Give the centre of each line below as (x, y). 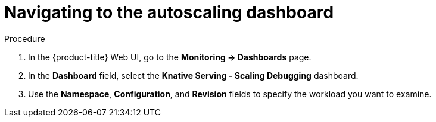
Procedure (25, 38)
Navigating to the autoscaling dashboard (169, 12)
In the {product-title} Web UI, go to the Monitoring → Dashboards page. (170, 57)
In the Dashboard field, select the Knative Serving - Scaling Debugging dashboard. (193, 75)
